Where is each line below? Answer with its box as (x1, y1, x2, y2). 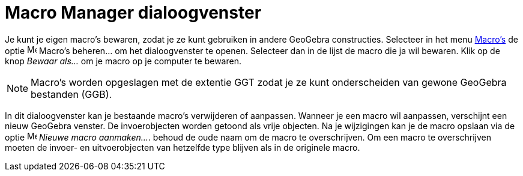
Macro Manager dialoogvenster (5, 2, 262, 23)
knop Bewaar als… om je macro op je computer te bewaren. (5, 55, 241, 66)
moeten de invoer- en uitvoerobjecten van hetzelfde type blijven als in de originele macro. (5, 142, 360, 153)
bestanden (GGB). (31, 88, 112, 100)
